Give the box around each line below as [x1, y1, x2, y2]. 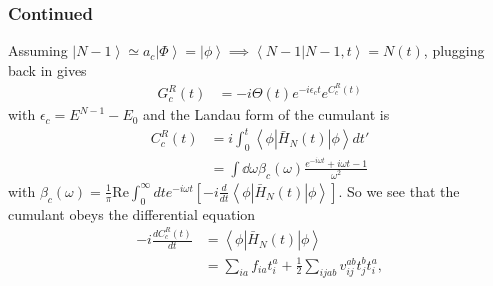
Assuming [8, 40, 68, 61]
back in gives [8, 59, 87, 80]
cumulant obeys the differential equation [8, 203, 256, 224]
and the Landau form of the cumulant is [143, 104, 390, 125]
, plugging [423, 40, 485, 61]
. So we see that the [338, 180, 460, 201]
